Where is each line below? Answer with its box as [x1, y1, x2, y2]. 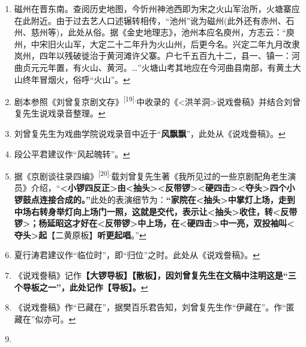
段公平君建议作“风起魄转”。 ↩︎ [14, 147, 130, 160]
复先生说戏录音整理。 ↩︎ [14, 107, 106, 119]
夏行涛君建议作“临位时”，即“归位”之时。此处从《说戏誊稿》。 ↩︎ [14, 249, 260, 261]
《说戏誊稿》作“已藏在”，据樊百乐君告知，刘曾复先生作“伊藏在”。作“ [14, 301, 286, 313]
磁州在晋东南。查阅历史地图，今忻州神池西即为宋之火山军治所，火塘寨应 [14, 2, 300, 14]
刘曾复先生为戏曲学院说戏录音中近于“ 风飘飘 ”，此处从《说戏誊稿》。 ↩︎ [14, 127, 286, 139]
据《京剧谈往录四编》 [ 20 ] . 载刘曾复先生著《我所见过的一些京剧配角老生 [14, 168, 288, 182]
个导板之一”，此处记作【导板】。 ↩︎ [14, 280, 148, 293]
